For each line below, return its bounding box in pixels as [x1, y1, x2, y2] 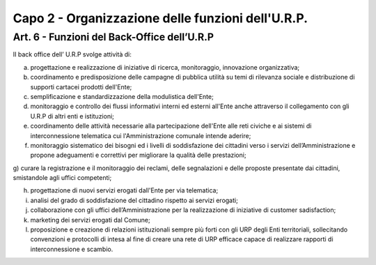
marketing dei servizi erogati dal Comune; [30, 215, 150, 224]
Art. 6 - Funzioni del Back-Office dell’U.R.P [13, 31, 214, 43]
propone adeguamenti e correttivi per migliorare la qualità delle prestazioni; [30, 151, 246, 160]
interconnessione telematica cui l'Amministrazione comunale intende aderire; [30, 131, 251, 139]
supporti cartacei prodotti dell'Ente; [30, 82, 132, 91]
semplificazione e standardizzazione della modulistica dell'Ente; [30, 92, 214, 100]
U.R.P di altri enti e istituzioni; [30, 112, 115, 120]
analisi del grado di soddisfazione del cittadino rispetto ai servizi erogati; [30, 196, 238, 204]
